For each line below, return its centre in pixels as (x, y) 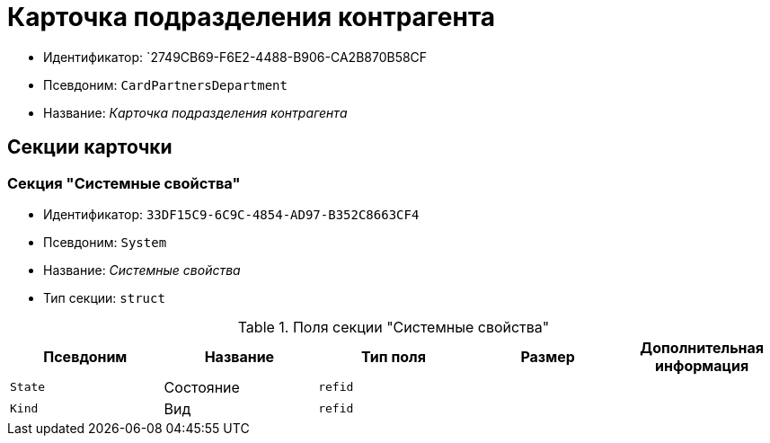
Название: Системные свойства (142, 270)
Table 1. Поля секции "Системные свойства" (394, 327)
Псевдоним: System (105, 242)
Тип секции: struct (104, 297)
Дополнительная (702, 347)
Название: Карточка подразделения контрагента (195, 112)
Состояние (202, 387)
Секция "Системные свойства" (124, 183)
